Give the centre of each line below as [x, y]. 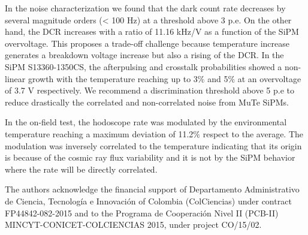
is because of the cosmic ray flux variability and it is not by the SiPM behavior [150, 157]
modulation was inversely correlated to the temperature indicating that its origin [153, 145]
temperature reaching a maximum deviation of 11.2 [99, 133]
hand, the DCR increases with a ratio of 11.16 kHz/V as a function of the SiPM [152, 31]
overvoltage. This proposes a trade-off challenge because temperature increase [147, 43]
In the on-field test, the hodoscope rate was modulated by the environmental [146, 122]
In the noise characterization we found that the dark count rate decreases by [145, 8]
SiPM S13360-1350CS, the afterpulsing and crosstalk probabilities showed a [144, 66]
